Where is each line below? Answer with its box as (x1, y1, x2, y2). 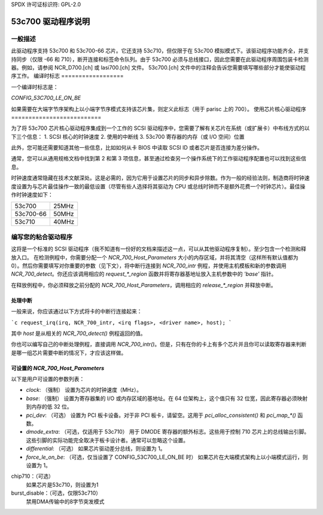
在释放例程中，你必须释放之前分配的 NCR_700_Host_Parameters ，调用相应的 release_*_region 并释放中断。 (11, 281, 276, 288)
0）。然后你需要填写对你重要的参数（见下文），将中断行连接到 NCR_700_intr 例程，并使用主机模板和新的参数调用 (11, 262, 287, 269)
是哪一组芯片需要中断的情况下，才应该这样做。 (11, 349, 127, 356)
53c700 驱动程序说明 (11, 16, 90, 26)
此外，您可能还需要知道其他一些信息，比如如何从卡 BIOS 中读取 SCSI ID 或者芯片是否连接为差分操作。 (11, 144, 263, 151)
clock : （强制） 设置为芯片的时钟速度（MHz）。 (26, 386, 142, 394)
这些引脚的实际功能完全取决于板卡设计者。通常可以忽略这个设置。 (26, 437, 188, 444)
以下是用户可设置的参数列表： (11, 376, 85, 383)
